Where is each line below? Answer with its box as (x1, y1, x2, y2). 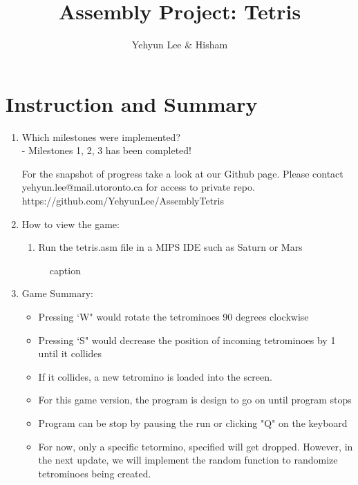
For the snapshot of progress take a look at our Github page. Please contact (21, 166, 343, 180)
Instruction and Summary (6, 89, 258, 117)
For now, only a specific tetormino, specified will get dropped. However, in (38, 439, 353, 453)
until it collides (38, 346, 102, 361)
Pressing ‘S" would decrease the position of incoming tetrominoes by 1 (38, 332, 336, 347)
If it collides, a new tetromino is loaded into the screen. (38, 369, 272, 383)
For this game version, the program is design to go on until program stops (38, 392, 352, 407)
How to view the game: (21, 216, 120, 231)
